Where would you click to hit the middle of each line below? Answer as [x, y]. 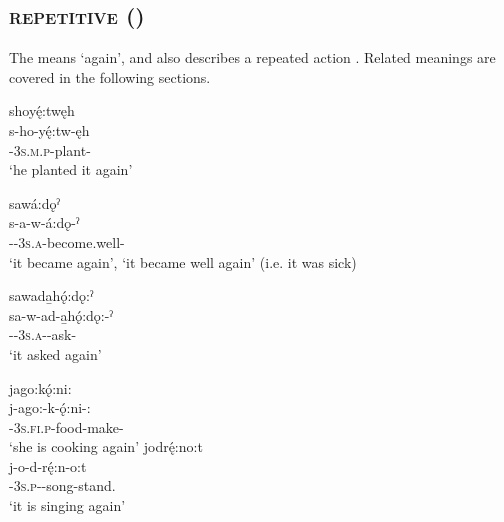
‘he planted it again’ [71, 169]
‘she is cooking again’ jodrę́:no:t [106, 446]
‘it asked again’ [55, 353]
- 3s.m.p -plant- [50, 149]
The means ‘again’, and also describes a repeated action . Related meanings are [252, 57]
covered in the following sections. [110, 76]
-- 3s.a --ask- [43, 334]
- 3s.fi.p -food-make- [66, 426]
